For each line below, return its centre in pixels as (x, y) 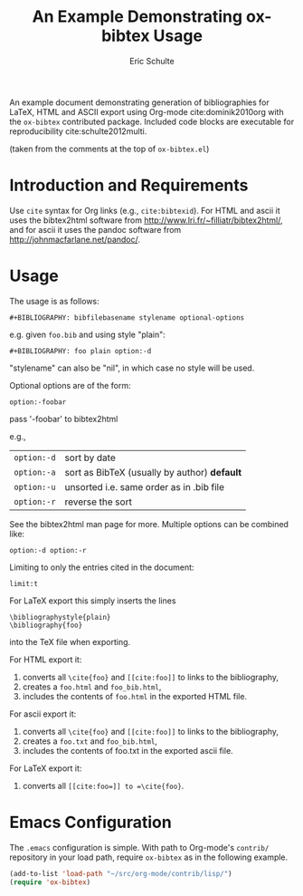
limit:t (24, 583)
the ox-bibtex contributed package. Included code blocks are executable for (152, 121)
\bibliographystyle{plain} (60, 617)
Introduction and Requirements (129, 185)
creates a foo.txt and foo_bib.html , (90, 741)
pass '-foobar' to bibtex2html (64, 419)
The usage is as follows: (54, 301)
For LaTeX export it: (46, 768)
